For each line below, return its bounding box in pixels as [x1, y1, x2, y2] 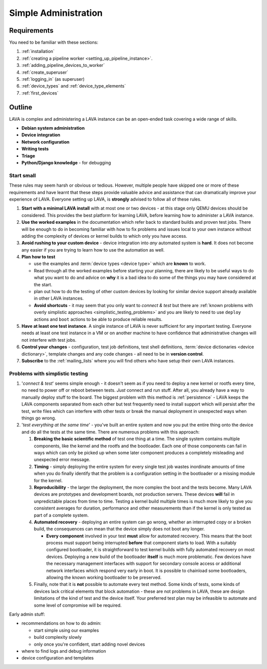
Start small [9, 172, 36, 179]
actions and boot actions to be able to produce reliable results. [34, 316, 163, 322]
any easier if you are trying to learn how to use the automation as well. [21, 247, 165, 253]
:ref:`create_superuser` [21, 69, 69, 75]
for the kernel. [34, 477, 63, 483]
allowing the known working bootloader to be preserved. [46, 574, 162, 580]
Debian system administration [21, 125, 85, 131]
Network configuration [21, 139, 70, 145]
